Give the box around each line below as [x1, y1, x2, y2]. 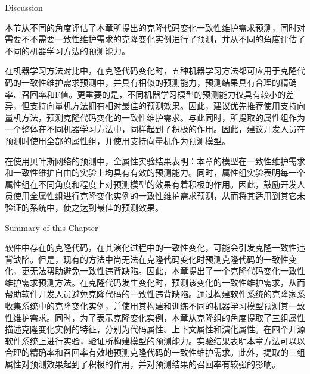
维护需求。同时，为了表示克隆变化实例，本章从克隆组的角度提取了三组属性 [13, 311, 305, 323]
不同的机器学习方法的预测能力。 [5, 44, 130, 57]
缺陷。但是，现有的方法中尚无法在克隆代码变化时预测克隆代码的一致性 [13, 253, 289, 265]
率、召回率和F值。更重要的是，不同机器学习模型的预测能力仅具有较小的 [5, 88, 286, 100]
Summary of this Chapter [5, 221, 98, 233]
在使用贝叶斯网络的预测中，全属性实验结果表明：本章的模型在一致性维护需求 [5, 154, 305, 167]
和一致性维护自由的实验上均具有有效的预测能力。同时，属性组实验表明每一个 [5, 166, 305, 179]
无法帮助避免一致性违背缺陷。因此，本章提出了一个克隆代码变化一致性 [29, 264, 305, 277]
